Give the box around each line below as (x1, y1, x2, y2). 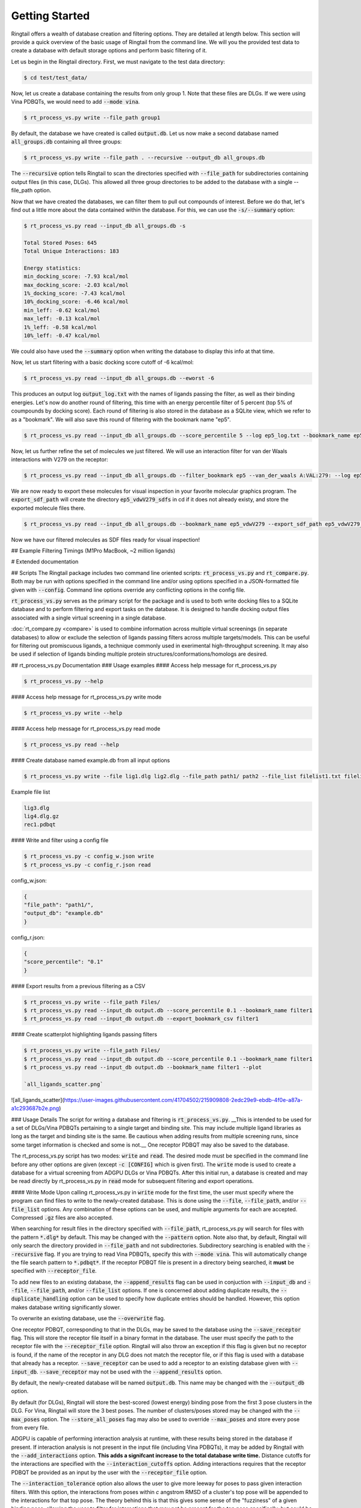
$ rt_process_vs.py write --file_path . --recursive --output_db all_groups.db (23, 154, 265, 161)
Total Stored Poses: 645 (23, 239, 97, 246)
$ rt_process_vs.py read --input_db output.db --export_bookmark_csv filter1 (23, 1015, 259, 1022)
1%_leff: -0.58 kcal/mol (23, 323, 97, 331)
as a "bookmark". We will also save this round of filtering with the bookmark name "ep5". (11, 416, 231, 423)
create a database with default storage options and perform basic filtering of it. (11, 47, 208, 54)
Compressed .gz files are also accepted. (11, 1214, 114, 1221)
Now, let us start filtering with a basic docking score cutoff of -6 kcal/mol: (11, 359, 194, 366)
